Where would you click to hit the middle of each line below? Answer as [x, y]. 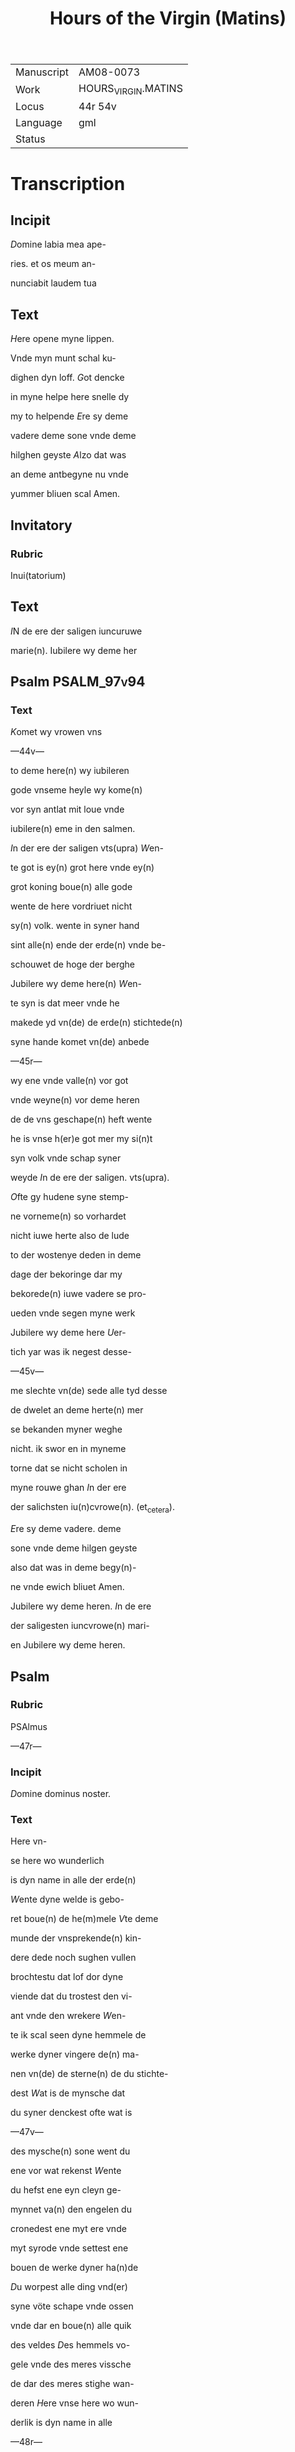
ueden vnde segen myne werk [73, 1313]
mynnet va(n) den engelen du [71, 2209]
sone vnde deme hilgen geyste [74, 1548]
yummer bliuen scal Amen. [65, 494]
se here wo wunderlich [57, 1861]
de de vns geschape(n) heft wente [81, 1119]
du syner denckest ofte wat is [71, 2113]
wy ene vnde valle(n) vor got [69, 1081]
